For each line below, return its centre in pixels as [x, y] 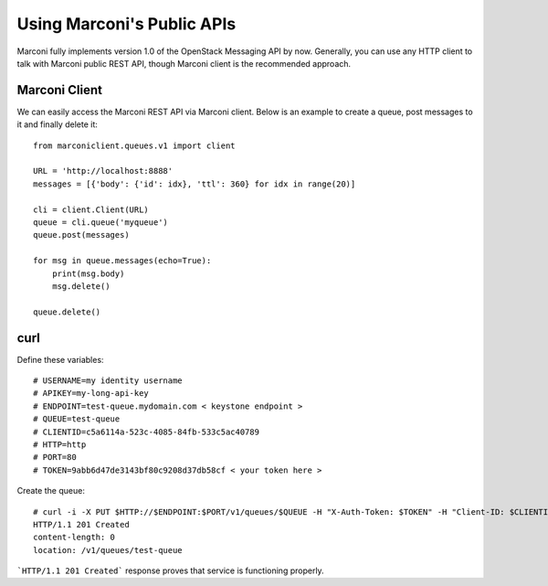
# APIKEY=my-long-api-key [91, 394]
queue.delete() [67, 312]
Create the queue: [51, 491]
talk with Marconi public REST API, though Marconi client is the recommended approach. [184, 63]
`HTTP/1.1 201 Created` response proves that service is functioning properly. [170, 570]
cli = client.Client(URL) [91, 209]
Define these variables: [60, 359]
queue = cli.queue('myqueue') [101, 222]
